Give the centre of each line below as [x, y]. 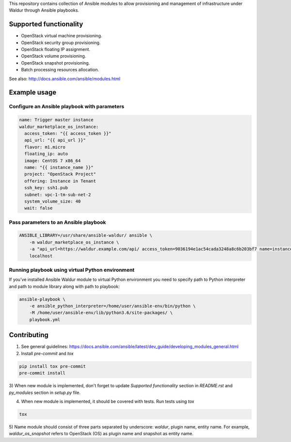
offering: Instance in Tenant [60, 181]
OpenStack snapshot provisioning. [56, 63]
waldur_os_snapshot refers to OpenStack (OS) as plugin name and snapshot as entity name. [101, 434]
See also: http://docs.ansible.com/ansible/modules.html [65, 79]
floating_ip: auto [46, 154]
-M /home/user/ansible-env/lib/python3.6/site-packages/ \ [101, 313]
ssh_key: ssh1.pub [46, 188]
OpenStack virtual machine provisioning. [62, 36]
